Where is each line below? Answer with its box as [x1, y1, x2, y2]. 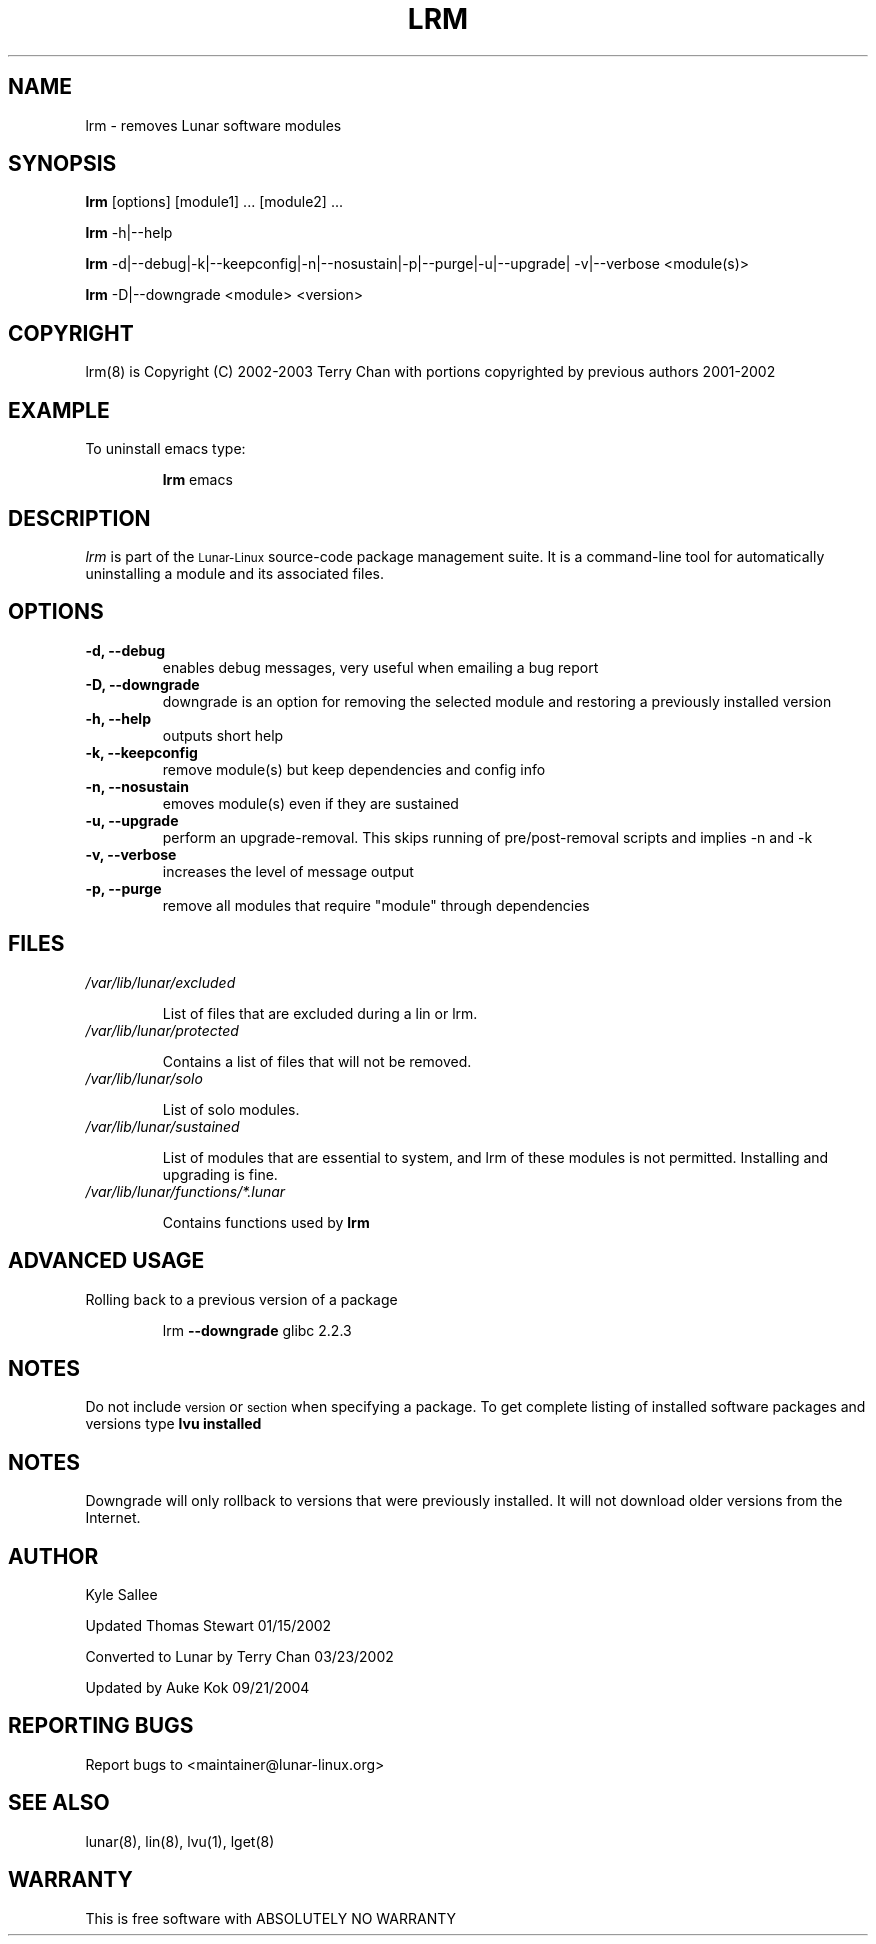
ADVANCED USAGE [8, 1248, 205, 1274]
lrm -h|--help [85, 224, 173, 242]
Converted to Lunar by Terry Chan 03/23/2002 [85, 1648, 394, 1666]
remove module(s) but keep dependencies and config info [162, 760, 546, 778]
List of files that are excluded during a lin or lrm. [162, 1004, 478, 1022]
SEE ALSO [8, 1790, 110, 1816]
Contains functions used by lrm [162, 1213, 370, 1231]
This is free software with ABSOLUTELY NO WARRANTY [85, 1909, 457, 1927]
